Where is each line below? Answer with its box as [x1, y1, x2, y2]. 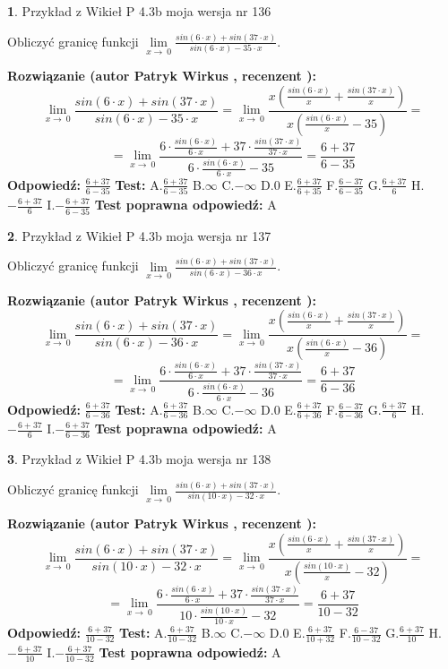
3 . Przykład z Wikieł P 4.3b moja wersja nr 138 [7, 450, 271, 468]
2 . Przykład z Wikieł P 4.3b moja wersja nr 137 [7, 226, 271, 244]
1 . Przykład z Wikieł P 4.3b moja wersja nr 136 [7, 2, 271, 20]
